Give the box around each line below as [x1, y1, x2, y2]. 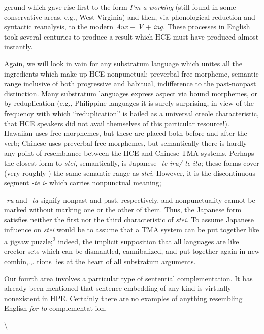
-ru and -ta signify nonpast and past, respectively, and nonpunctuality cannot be [4, 194, 255, 205]
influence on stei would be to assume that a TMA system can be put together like [4, 224, 259, 235]
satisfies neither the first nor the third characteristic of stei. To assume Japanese [4, 214, 254, 225]
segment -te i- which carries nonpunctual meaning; [4, 177, 161, 188]
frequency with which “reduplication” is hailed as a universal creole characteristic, [4, 107, 259, 118]
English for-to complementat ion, [4, 303, 107, 313]
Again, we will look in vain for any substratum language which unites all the [4, 58, 242, 68]
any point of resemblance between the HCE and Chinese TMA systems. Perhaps [4, 147, 254, 158]
